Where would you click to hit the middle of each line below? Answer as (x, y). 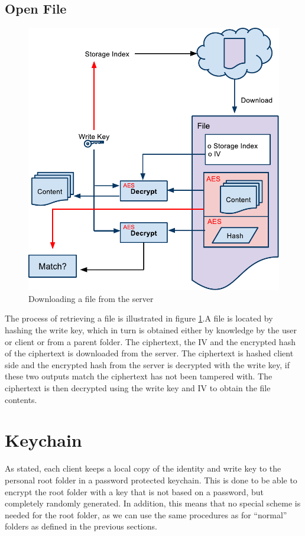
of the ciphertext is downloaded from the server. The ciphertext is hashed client (149, 353)
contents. (21, 399)
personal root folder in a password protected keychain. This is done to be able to (151, 480)
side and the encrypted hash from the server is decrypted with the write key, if (147, 364)
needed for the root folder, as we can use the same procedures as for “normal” (146, 514)
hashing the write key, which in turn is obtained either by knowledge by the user (151, 330)
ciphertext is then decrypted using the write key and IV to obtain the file (138, 388)
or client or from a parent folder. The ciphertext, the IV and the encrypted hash (150, 341)
